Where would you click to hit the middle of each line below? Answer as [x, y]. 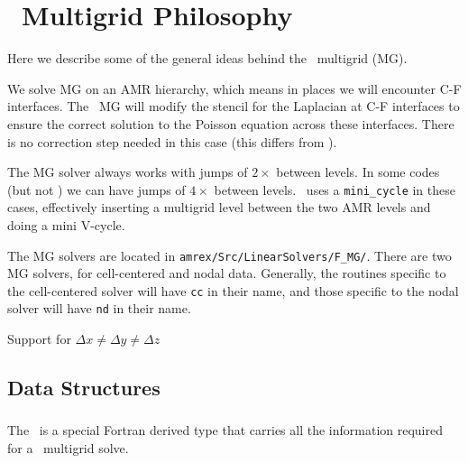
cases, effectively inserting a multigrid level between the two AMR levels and [219, 207]
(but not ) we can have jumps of [96, 189]
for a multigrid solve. [68, 447]
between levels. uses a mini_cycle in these [335, 189]
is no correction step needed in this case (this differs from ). [172, 141]
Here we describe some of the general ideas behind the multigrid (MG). [207, 58]
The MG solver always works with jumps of [128, 172]
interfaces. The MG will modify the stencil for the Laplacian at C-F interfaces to [234, 106]
